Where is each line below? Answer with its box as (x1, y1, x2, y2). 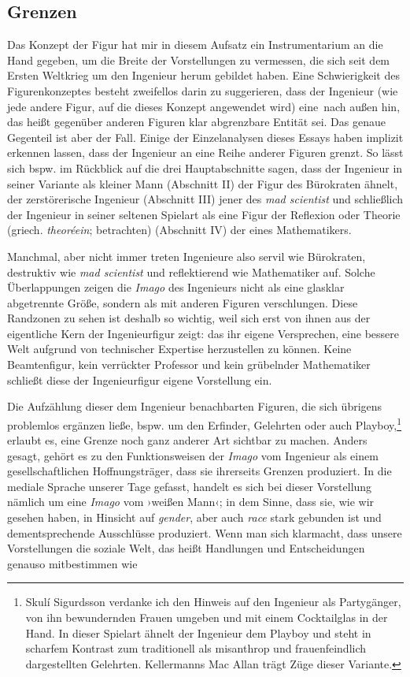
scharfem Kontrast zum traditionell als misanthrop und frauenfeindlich (25, 640, 367, 657)
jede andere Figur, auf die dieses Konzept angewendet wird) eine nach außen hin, (7, 98, 401, 114)
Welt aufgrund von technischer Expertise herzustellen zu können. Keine (7, 340, 352, 357)
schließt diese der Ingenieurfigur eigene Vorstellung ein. (7, 371, 272, 388)
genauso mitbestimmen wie (7, 555, 138, 571)
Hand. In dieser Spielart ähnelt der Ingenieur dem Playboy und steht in (25, 624, 371, 641)
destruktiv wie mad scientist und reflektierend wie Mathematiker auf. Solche (7, 263, 375, 280)
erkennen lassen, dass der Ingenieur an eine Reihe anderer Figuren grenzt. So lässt (7, 144, 404, 161)
